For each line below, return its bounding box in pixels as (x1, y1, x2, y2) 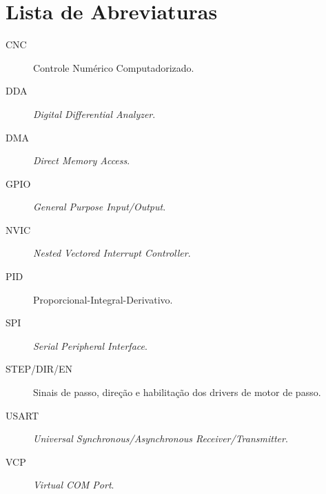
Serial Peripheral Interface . (33, 338, 147, 353)
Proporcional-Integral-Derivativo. (33, 292, 173, 306)
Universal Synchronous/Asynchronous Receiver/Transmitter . (33, 431, 288, 446)
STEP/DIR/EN (6, 362, 73, 376)
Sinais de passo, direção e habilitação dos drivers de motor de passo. (33, 385, 321, 399)
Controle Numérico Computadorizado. (33, 60, 194, 75)
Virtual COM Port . (33, 477, 114, 492)
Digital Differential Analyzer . (33, 106, 156, 121)
